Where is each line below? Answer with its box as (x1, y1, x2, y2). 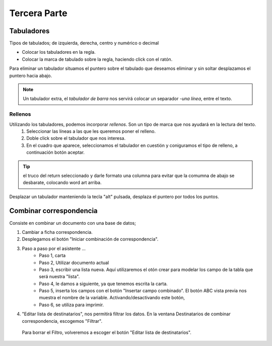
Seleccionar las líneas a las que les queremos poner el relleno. (26, 128, 156, 134)
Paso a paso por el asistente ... (22, 245, 86, 251)
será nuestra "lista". (39, 274, 80, 280)
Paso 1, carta (39, 252, 66, 258)
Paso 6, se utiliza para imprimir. (39, 302, 104, 308)
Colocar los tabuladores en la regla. (22, 49, 96, 55)
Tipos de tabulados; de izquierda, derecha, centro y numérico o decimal (9, 40, 159, 46)
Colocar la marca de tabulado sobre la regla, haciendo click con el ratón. (22, 56, 173, 62)
